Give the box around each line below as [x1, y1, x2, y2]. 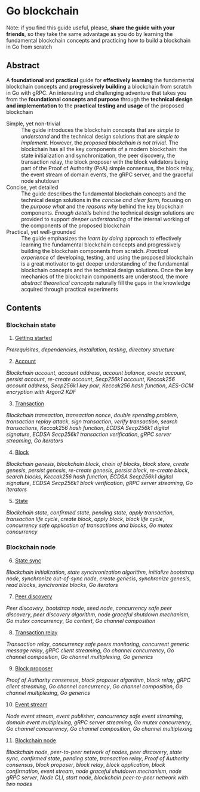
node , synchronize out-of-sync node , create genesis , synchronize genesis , [6, 574, 191, 582]
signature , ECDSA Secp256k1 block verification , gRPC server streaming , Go [6, 480, 193, 487]
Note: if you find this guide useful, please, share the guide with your [6, 24, 175, 31]
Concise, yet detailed [6, 183, 59, 191]
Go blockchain [6, 4, 79, 18]
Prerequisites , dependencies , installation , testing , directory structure [6, 346, 175, 353]
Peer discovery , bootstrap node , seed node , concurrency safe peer [6, 604, 172, 612]
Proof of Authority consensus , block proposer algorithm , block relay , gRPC [6, 676, 191, 683]
